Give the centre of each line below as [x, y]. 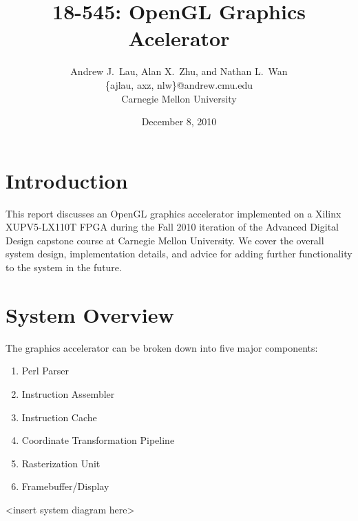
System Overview [90, 314]
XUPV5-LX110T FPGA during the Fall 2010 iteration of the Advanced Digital [172, 227]
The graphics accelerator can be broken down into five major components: [162, 347]
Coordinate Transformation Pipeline [98, 440]
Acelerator [179, 38]
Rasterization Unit [61, 463]
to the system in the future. [64, 267]
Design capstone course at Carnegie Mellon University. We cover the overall [165, 240]
